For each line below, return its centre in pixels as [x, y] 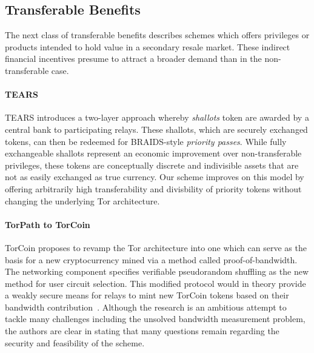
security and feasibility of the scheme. [75, 342]
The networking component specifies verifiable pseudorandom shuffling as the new [157, 271]
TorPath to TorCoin [48, 224]
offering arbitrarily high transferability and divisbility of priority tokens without [153, 188]
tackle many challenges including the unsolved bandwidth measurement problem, [155, 319]
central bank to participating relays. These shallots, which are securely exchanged [156, 129]
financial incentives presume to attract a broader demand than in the [133, 59]
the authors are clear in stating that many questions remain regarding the [142, 331]
